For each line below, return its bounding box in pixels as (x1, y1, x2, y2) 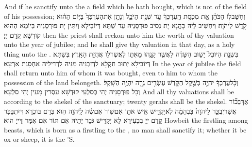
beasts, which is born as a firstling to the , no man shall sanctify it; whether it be (4, 124, 247, 134)
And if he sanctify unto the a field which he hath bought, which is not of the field (4, 1, 247, 11)
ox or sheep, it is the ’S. (4, 134, 75, 144)
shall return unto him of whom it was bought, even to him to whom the (4, 68, 218, 78)
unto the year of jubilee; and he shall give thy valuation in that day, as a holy (4, 39, 235, 49)
